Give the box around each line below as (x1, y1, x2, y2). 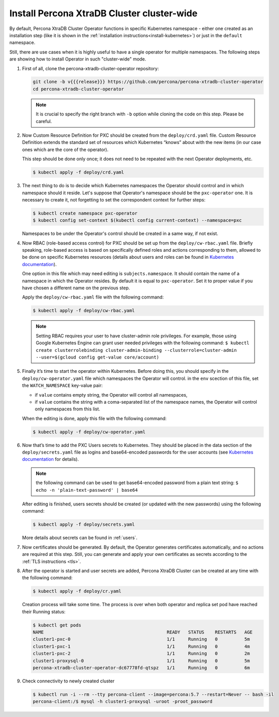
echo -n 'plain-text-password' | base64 (36, 487, 138, 493)
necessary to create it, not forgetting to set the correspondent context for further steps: (22, 196, 206, 203)
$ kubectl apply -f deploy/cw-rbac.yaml (33, 308, 135, 314)
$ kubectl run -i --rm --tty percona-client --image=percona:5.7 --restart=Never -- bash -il (33, 692, 274, 697)
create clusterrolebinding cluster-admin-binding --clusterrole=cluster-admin (36, 347, 237, 353)
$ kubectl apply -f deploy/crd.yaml (33, 169, 125, 175)
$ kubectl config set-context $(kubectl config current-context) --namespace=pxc (33, 218, 242, 223)
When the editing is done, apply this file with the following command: (22, 415, 167, 422)
